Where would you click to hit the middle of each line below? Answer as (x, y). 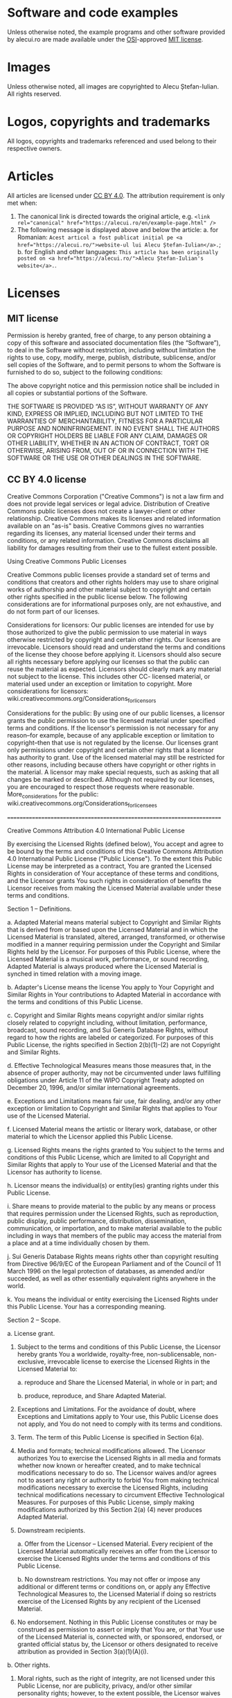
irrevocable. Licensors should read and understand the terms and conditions (116, 647)
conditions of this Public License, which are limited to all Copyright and (108, 1157)
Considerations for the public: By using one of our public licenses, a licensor (116, 713)
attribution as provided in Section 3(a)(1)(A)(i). (83, 1651)
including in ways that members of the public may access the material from (114, 1235)
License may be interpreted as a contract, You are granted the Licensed (110, 866)
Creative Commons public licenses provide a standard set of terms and (109, 574)
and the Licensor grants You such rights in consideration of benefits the (109, 880)
